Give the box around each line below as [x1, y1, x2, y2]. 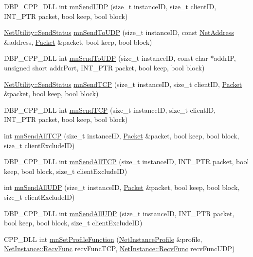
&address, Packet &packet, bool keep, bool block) [4, 36, 152, 47]
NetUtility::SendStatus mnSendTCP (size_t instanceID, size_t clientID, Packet [4, 79, 242, 89]
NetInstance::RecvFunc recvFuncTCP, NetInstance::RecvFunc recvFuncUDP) [4, 243, 235, 254]
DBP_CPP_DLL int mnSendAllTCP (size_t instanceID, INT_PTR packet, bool [4, 156, 249, 167]
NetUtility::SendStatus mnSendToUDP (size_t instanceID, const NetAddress [4, 27, 234, 37]
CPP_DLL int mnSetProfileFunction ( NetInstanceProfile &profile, [4, 234, 202, 244]
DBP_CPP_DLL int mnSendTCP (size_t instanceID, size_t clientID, [4, 104, 216, 115]
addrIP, [214, 53, 236, 63]
